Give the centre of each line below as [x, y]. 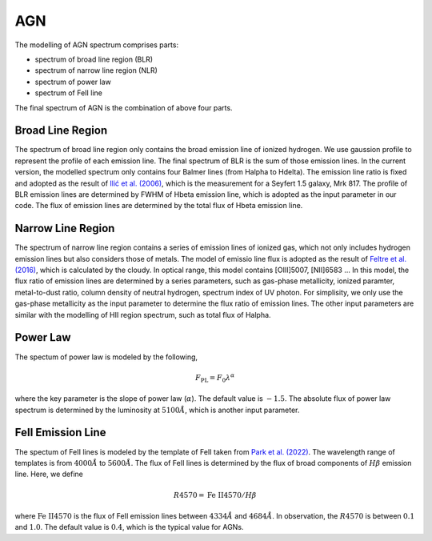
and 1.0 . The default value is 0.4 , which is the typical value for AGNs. [129, 527]
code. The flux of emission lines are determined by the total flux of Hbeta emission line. [159, 206]
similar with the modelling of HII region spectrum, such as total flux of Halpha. [143, 315]
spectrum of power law [73, 82]
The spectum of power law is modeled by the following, [106, 357]
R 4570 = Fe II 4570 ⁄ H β [215, 495]
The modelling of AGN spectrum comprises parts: [97, 45]
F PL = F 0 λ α [215, 378]
